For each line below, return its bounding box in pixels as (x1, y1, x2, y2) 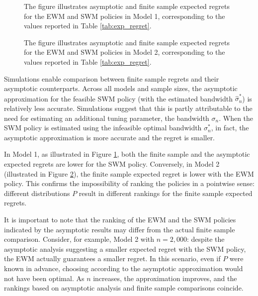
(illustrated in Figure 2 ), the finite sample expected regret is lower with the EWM (4, 168, 254, 179)
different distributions (4, 188, 70, 198)
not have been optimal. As (4, 273, 85, 283)
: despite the (187, 234, 225, 244)
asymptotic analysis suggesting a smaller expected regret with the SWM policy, (4, 243, 246, 254)
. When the (219, 112, 254, 123)
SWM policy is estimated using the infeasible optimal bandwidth (4, 122, 202, 133)
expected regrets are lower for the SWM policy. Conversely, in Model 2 (4, 159, 220, 169)
